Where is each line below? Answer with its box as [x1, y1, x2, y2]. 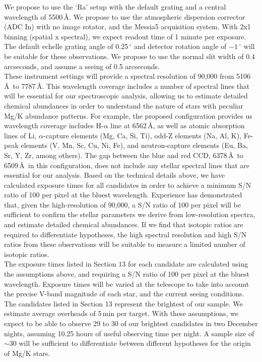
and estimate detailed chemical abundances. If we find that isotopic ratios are [4, 219, 243, 230]
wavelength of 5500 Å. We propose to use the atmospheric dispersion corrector [4, 11, 245, 22]
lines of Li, [4, 130, 37, 140]
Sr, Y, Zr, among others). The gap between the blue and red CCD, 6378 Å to [4, 149, 243, 160]
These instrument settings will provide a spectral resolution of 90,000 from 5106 [4, 71, 251, 81]
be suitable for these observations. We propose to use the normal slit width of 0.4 [4, 50, 255, 61]
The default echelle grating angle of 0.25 [4, 41, 128, 51]
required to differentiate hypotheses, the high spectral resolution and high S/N [4, 229, 247, 239]
